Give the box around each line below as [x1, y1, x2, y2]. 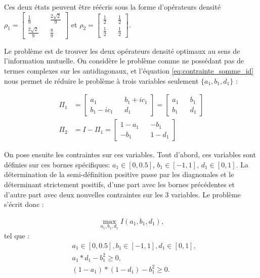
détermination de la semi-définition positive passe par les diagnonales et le [4, 169, 234, 180]
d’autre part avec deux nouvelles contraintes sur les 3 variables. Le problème [4, 189, 241, 199]
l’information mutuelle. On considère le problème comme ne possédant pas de [4, 55, 244, 66]
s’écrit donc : [4, 199, 44, 210]
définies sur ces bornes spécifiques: [4, 159, 110, 169]
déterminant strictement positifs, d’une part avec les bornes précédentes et [4, 179, 235, 189]
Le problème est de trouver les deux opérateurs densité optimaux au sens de [4, 45, 240, 56]
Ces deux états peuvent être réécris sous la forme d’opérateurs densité [4, 2, 221, 12]
